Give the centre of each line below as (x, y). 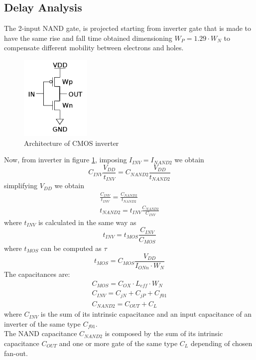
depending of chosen (221, 343)
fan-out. (16, 353)
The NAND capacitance (41, 333)
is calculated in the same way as (87, 222)
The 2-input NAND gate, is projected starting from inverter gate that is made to (128, 28)
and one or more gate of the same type (118, 343)
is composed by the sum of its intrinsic (164, 333)
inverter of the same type (42, 323)
